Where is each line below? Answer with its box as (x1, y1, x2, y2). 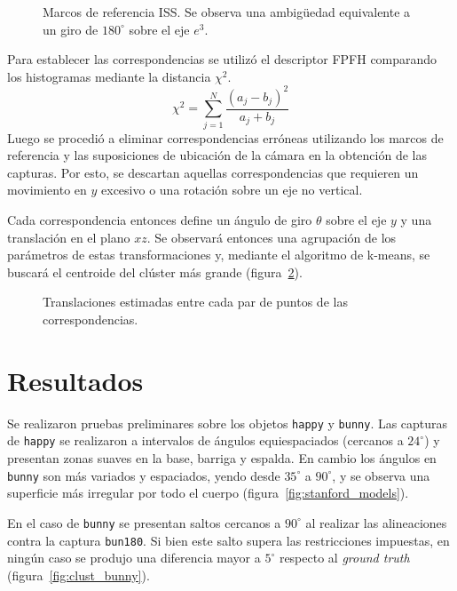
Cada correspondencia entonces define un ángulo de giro (7, 211, 312, 229)
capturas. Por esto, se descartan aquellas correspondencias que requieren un (7, 163, 419, 181)
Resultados (7, 362, 144, 398)
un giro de (43, 20, 98, 38)
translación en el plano (7, 228, 130, 246)
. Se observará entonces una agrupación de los (146, 228, 397, 246)
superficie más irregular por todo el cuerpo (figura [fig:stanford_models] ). (7, 483, 409, 502)
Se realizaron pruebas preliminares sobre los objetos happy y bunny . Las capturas (7, 413, 448, 432)
